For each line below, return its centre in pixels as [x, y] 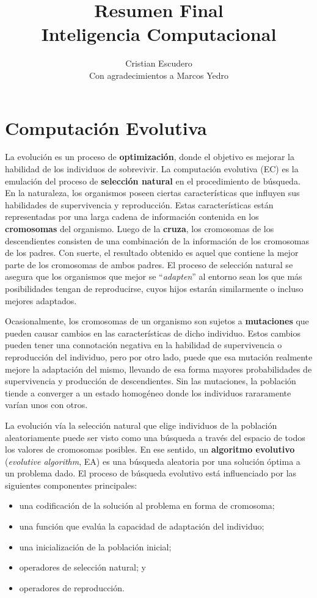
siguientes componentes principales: [71, 485]
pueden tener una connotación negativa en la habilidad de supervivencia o [144, 345]
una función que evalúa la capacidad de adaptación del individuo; [142, 526]
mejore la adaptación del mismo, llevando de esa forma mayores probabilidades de [158, 369]
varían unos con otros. [46, 405]
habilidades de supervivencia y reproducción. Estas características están [139, 204]
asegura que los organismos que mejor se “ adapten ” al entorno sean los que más [154, 276]
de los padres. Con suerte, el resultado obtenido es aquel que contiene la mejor [152, 253]
